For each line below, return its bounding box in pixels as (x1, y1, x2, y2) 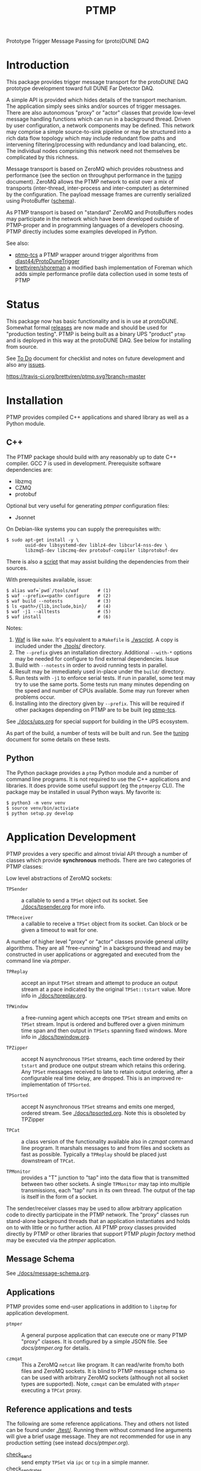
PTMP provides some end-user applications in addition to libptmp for (6, 1303, 177, 1310)
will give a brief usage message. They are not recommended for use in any (6, 1433, 191, 1440)
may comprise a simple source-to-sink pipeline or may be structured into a (6, 128, 191, 136)
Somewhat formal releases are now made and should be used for (6, 324, 168, 331)
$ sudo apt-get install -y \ (6, 537, 79, 543)
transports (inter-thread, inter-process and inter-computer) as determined (6, 184, 189, 192)
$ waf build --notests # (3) (6, 598, 112, 604)
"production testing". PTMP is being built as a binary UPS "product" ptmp (6, 331, 186, 338)
